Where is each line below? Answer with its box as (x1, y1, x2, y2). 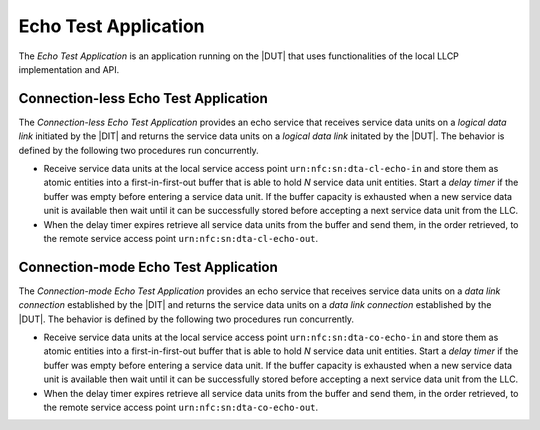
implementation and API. (18, 63, 120, 75)
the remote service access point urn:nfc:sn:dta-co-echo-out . (43, 401, 319, 413)
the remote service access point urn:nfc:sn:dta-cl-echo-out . (43, 232, 319, 244)
